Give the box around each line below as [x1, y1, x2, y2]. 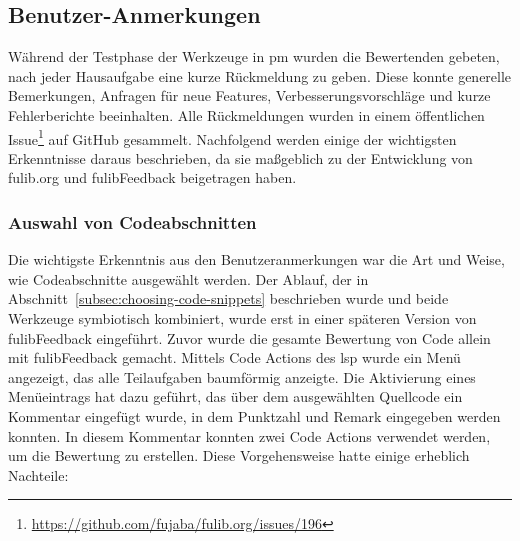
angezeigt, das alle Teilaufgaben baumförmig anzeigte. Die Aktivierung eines [8, 366, 476, 387]
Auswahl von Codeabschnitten [8, 209, 257, 234]
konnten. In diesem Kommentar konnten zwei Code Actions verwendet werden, [8, 425, 491, 446]
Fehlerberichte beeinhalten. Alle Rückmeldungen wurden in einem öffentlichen [8, 104, 485, 125]
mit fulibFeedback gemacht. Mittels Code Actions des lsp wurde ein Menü [8, 347, 461, 368]
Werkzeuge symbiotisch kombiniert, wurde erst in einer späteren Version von [8, 308, 477, 329]
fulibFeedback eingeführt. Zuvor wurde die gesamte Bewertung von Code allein [8, 327, 491, 348]
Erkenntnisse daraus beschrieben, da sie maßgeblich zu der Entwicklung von [8, 147, 473, 168]
